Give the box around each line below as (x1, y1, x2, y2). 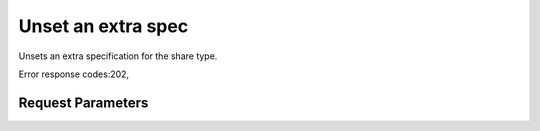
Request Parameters (18, 94, 149, 111)
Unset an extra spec (18, 15, 189, 37)
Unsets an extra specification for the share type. (18, 50, 218, 62)
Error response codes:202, (18, 68, 130, 80)
